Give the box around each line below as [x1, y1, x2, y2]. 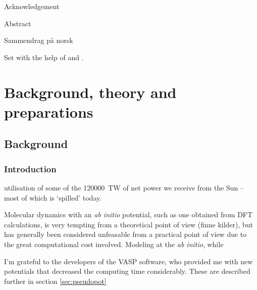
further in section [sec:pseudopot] [4, 275, 107, 286]
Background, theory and [4, 81, 177, 102]
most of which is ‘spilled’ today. [4, 192, 102, 203]
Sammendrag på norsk [4, 35, 73, 45]
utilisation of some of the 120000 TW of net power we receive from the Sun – [4, 182, 244, 192]
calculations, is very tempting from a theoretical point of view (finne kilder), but [4, 219, 253, 229]
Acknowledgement [4, 1, 60, 11]
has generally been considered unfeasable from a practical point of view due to [4, 229, 247, 239]
